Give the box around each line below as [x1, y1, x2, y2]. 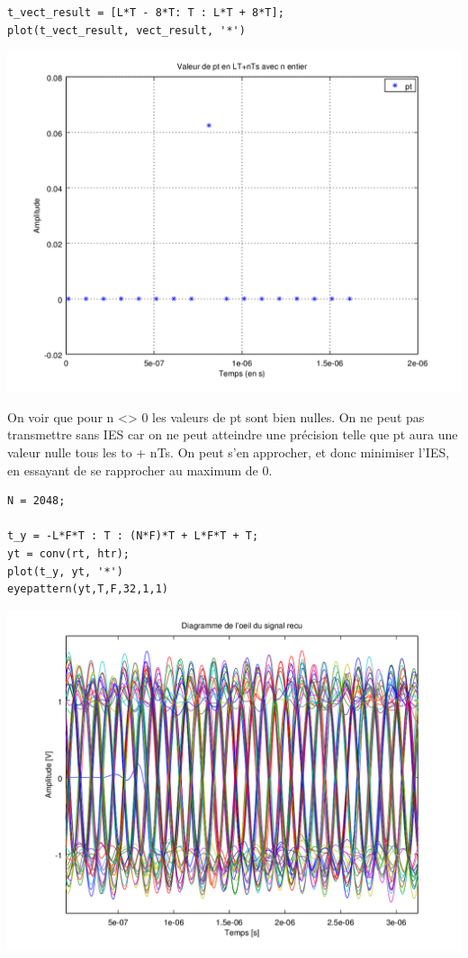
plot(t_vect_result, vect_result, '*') [7, 23, 246, 37]
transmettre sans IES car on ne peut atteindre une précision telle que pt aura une [7, 425, 458, 444]
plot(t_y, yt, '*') [7, 565, 123, 578]
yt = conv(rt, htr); [7, 547, 130, 560]
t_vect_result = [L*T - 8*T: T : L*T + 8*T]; [7, 6, 284, 19]
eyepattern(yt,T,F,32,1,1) [7, 583, 168, 596]
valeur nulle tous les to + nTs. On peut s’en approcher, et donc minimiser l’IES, [7, 442, 450, 461]
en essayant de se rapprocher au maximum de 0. [7, 460, 273, 479]
